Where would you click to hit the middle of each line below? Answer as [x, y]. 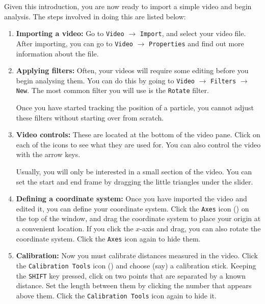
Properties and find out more [196, 43]
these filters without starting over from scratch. [90, 117]
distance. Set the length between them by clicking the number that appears [134, 285]
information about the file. [57, 53]
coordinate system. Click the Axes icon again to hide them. [108, 238]
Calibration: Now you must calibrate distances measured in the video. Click [137, 255]
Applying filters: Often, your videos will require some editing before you [132, 70]
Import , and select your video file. [193, 33]
